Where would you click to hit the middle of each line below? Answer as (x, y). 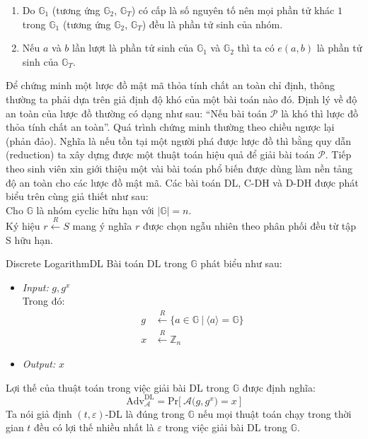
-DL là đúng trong (145, 413)
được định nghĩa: (279, 387)
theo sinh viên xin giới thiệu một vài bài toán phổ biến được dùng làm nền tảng (179, 168)
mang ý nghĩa (102, 226)
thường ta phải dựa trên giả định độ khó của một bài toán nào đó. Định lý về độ (182, 99)
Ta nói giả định (39, 413)
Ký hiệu (23, 226)
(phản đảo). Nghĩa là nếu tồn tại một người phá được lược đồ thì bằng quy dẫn (179, 140)
